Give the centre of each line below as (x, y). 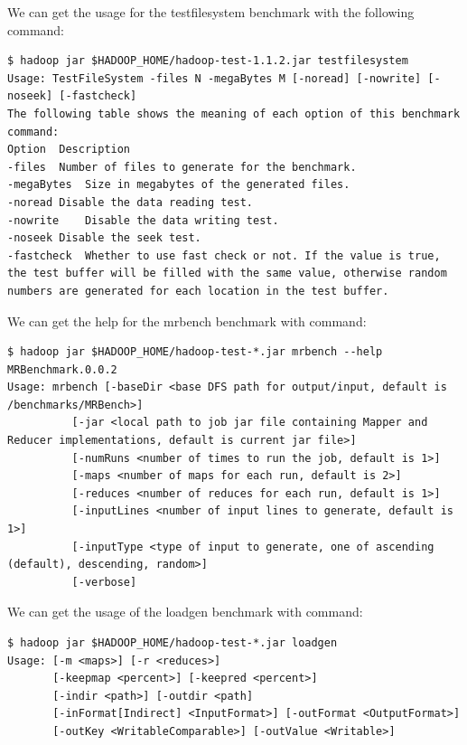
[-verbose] (104, 582)
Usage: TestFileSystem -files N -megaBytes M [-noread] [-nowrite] (215, 78)
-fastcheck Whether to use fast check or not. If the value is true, (224, 255)
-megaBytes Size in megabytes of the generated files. (179, 185)
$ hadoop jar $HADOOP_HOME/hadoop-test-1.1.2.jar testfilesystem (208, 61)
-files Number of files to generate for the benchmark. (182, 167)
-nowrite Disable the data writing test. (143, 220)
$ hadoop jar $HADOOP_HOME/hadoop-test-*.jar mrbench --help (195, 352)
